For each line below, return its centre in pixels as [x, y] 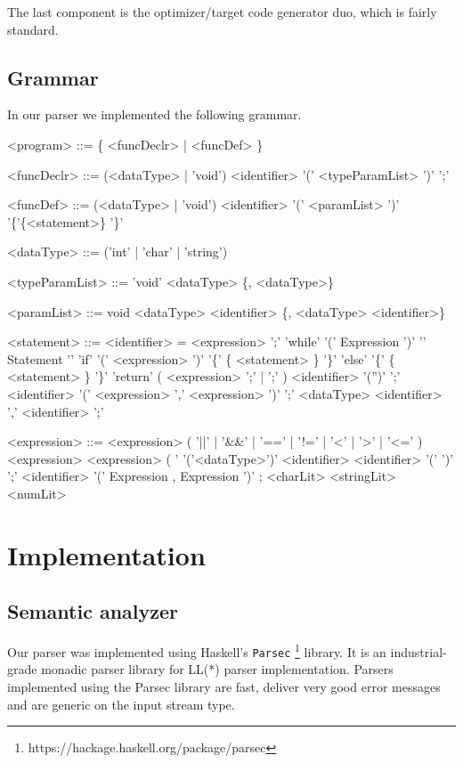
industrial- [418, 651]
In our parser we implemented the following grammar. [154, 114]
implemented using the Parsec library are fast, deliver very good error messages [224, 686]
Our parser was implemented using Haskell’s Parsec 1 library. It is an [197, 650]
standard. [33, 29]
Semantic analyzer [93, 611]
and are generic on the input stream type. [121, 704]
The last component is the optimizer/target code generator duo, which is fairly [222, 12]
